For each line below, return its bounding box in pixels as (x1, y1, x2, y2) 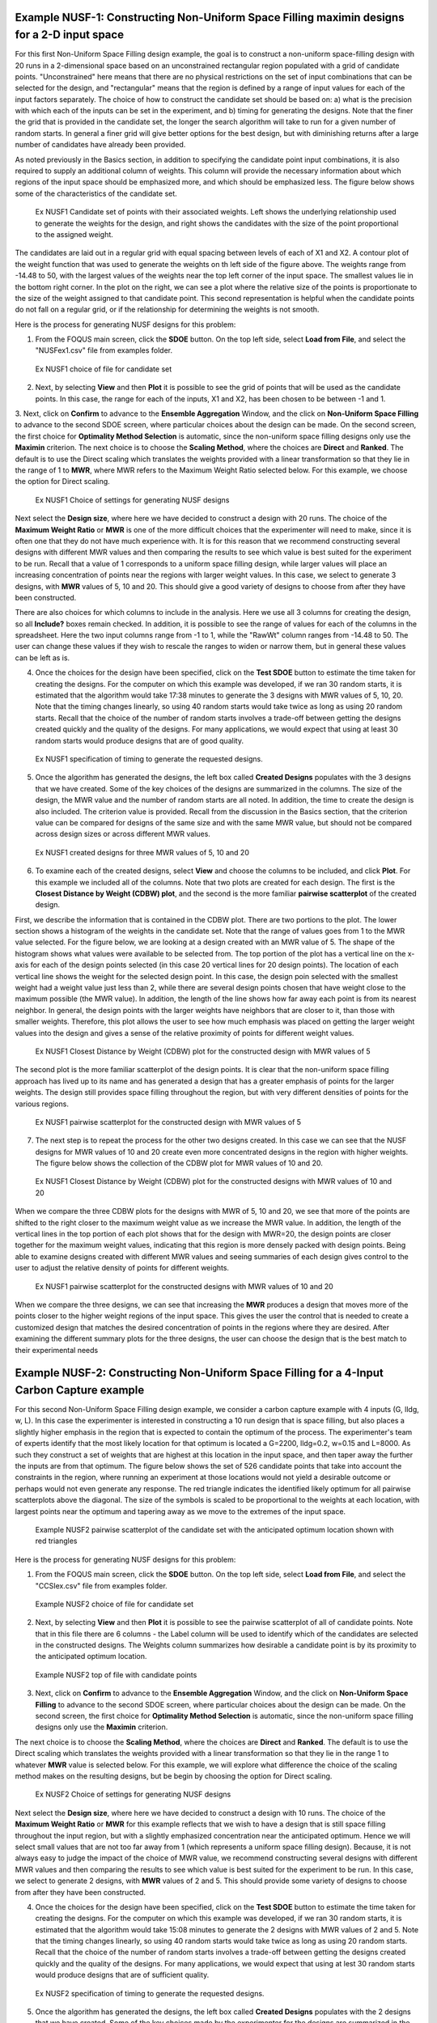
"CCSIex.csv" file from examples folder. (35, 1580, 168, 1590)
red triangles (35, 1536, 78, 1546)
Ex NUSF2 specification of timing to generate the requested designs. (35, 1988, 265, 1998)
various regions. (15, 1099, 69, 1109)
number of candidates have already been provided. (15, 140, 186, 150)
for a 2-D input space (15, 28, 125, 42)
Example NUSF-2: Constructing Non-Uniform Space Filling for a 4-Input (15, 1366, 384, 1380)
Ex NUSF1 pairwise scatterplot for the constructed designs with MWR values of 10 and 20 (35, 1281, 333, 1291)
